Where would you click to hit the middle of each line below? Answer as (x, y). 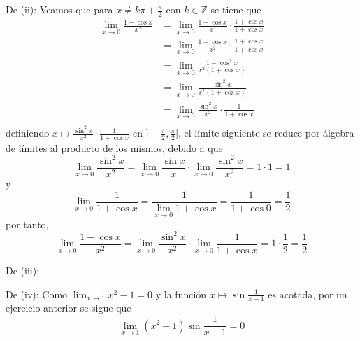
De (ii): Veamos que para (59, 9)
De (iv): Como (37, 294)
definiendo (28, 133)
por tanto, (27, 224)
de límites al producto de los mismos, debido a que (114, 147)
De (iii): (23, 271)
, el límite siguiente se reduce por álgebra (266, 133)
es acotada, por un (308, 294)
